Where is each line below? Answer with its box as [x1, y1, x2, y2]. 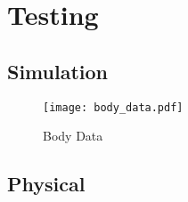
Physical [7, 170, 86, 198]
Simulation [7, 57, 109, 85]
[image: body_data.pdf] [43, 101, 184, 114]
